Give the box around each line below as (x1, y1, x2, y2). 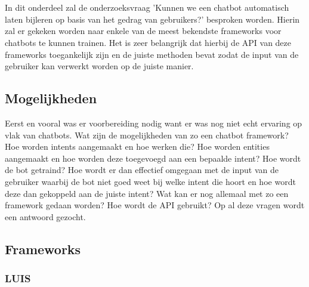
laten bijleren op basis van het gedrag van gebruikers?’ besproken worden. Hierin (5, 13, 300, 25)
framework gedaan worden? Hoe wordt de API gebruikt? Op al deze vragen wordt (5, 199, 305, 211)
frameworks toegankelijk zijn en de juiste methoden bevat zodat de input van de (5, 48, 299, 60)
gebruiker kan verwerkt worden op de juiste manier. (5, 60, 194, 72)
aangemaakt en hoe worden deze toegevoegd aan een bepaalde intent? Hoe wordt (5, 152, 301, 164)
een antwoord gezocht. (5, 210, 86, 223)
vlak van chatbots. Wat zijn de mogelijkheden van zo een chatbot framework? (5, 128, 289, 141)
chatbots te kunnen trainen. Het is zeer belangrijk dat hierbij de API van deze (5, 36, 292, 48)
